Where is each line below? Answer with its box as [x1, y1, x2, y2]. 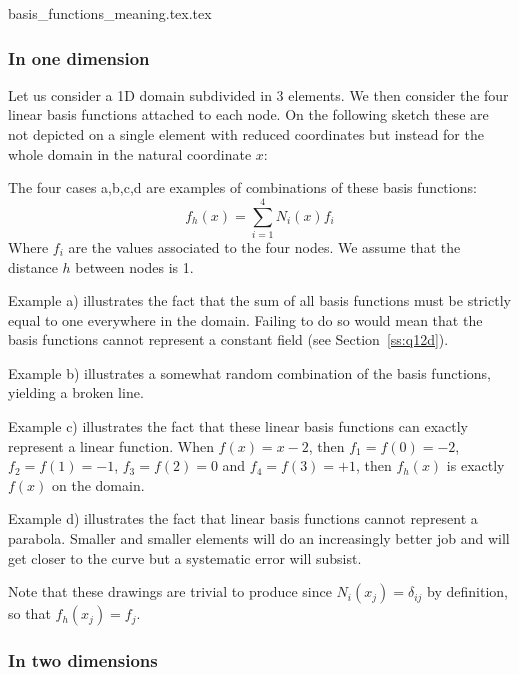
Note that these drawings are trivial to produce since [8, 581, 332, 602]
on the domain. [52, 474, 145, 495]
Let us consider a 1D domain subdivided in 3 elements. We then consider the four [8, 84, 509, 105]
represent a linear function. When [8, 435, 214, 456]
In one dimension [8, 45, 150, 70]
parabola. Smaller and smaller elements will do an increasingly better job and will [8, 528, 510, 549]
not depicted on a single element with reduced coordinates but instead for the [8, 124, 484, 144]
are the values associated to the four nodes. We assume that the [68, 236, 461, 257]
